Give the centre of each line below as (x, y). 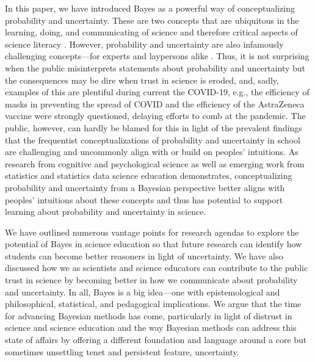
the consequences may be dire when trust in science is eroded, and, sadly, (142, 80)
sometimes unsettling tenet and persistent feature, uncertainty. (122, 351)
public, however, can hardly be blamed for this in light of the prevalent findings (154, 127)
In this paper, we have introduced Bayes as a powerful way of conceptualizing (150, 8)
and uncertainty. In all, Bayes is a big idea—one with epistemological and (143, 291)
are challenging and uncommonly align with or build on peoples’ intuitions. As (152, 152)
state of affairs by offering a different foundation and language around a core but (156, 340)
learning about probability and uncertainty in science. (106, 212)
